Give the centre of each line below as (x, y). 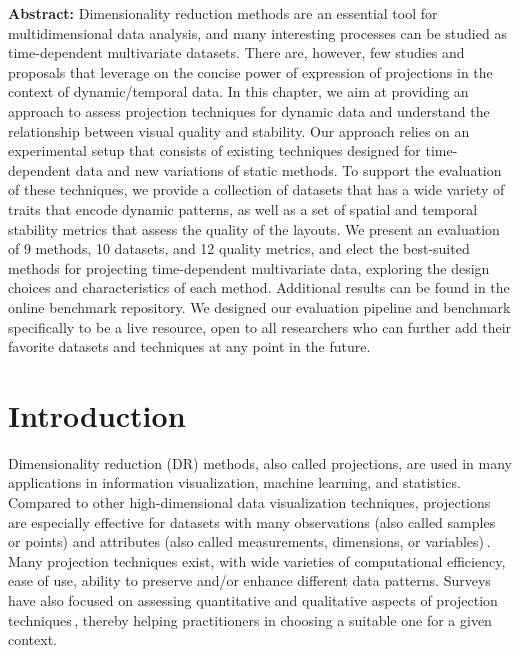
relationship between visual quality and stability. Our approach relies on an (239, 130)
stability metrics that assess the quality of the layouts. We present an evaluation (254, 228)
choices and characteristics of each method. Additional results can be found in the (259, 287)
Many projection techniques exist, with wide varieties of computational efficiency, (257, 560)
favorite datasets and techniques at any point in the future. (189, 346)
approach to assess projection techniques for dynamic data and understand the (249, 110)
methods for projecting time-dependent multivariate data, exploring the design (249, 267)
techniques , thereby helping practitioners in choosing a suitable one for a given (250, 619)
